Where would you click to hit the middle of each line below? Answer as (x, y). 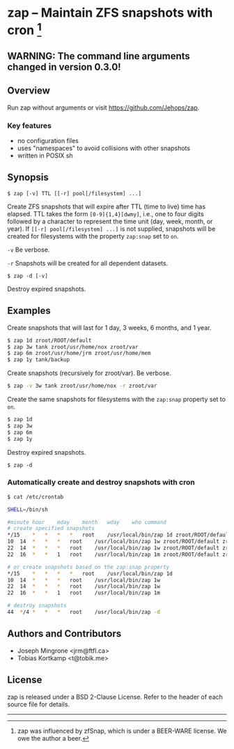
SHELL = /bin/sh (28, 509)
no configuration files (48, 141)
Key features (30, 126)
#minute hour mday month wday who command (87, 522)
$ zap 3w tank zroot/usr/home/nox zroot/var (73, 347)
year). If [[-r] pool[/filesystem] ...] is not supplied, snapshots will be (111, 229)
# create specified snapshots (51, 529)
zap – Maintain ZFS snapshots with (110, 13)
